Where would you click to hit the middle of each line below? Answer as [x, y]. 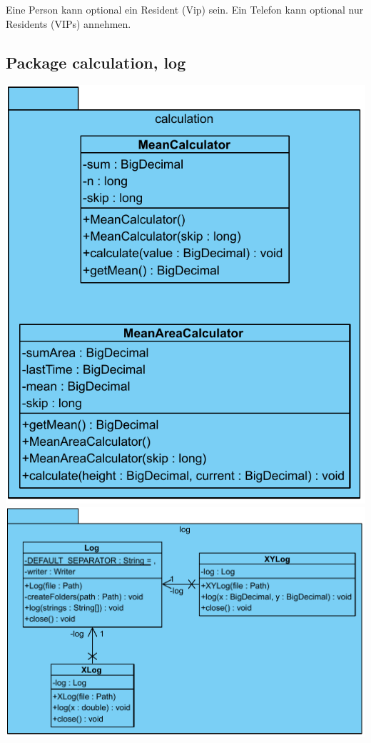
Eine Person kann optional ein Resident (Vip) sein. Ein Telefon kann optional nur [185, 9]
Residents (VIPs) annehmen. [68, 23]
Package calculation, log [96, 62]
